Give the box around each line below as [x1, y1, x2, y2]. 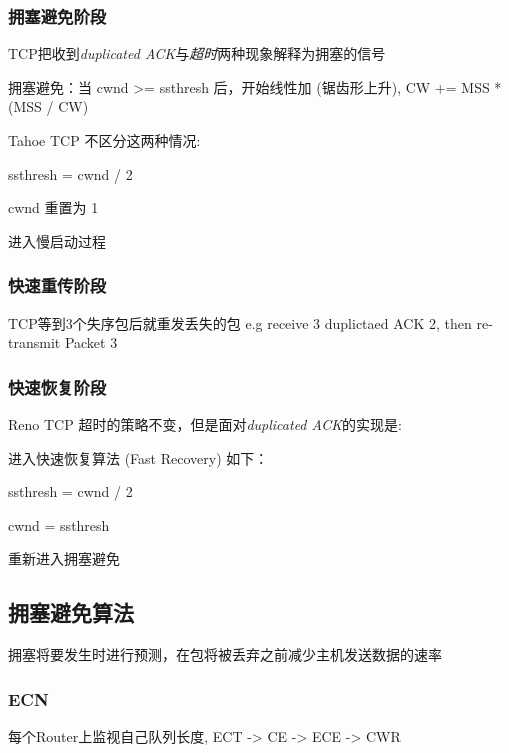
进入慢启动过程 [8, 230, 106, 251]
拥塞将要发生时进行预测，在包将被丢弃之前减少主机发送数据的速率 [8, 644, 442, 665]
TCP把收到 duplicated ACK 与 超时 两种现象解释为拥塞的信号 [8, 43, 386, 64]
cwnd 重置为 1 [8, 197, 99, 218]
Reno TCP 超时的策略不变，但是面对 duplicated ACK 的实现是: [8, 414, 402, 434]
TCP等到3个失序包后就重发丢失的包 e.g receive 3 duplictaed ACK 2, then [8, 312, 472, 333]
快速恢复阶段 [8, 374, 107, 399]
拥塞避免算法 [8, 597, 134, 628]
